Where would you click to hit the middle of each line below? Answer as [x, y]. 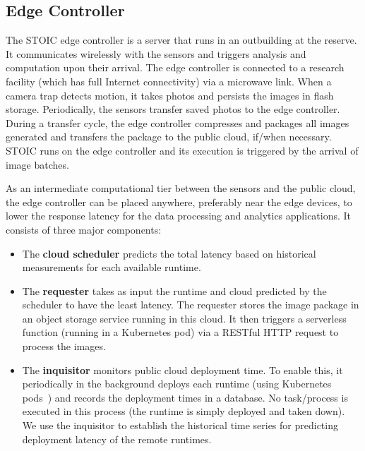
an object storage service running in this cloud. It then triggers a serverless [184, 318]
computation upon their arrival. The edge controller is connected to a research [175, 67]
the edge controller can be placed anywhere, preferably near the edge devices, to [179, 202]
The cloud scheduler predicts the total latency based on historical [169, 253]
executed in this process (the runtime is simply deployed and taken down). [184, 411]
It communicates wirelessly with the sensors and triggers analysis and [156, 53]
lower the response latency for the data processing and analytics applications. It [179, 216]
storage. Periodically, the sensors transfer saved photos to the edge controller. [173, 109]
